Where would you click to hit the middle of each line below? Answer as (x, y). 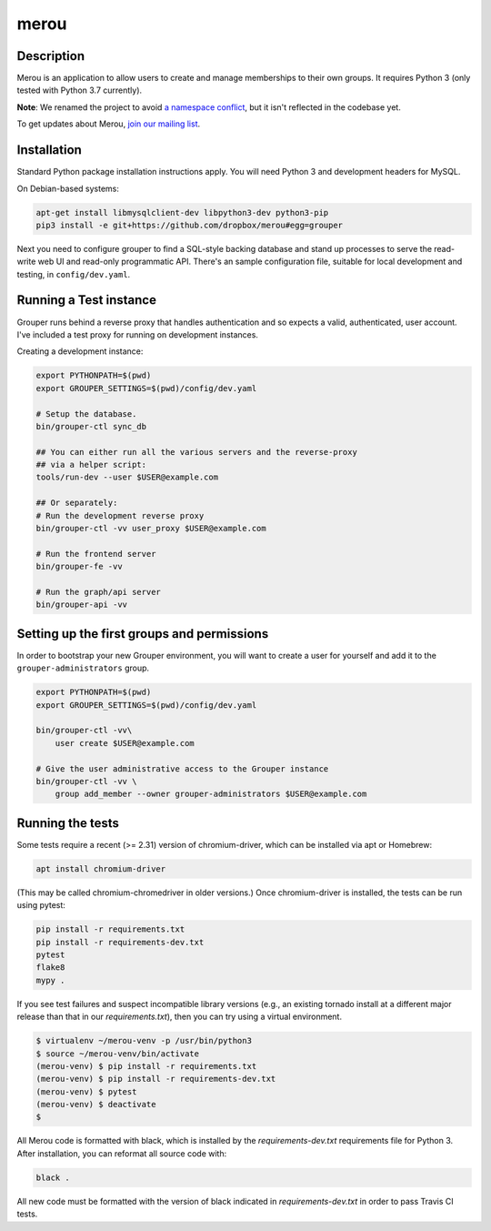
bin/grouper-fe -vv (79, 567)
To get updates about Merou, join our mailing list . (109, 124)
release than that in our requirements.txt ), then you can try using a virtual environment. (180, 1017)
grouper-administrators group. (83, 668)
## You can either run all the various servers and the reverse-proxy (197, 452)
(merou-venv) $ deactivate (96, 1105)
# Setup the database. (86, 414)
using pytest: (41, 905)
